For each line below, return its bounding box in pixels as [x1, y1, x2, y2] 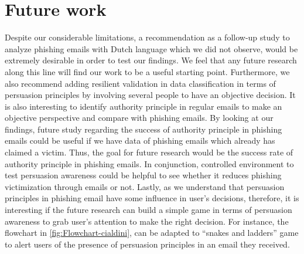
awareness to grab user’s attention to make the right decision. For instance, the [5, 215, 289, 227]
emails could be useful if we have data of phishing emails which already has [5, 134, 275, 147]
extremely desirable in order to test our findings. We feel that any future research [5, 54, 297, 66]
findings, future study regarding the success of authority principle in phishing [5, 123, 282, 135]
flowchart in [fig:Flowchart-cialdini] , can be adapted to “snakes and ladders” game [5, 226, 299, 239]
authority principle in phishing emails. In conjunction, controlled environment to [5, 157, 294, 170]
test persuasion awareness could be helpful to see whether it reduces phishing [5, 169, 282, 181]
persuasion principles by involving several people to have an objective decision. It [5, 89, 296, 101]
